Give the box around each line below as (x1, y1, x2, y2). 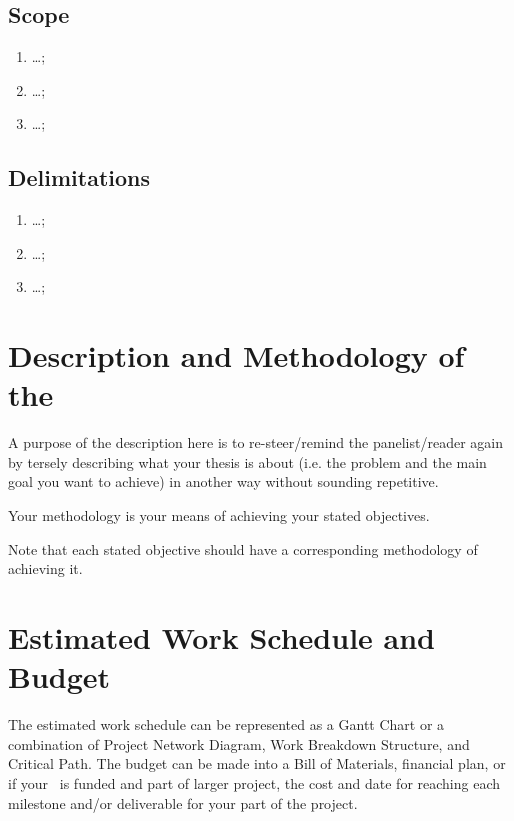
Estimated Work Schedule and (8, 617, 435, 658)
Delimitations (8, 162, 151, 193)
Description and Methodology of (8, 335, 465, 376)
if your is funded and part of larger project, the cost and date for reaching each (8, 772, 501, 793)
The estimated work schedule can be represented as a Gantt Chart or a (8, 714, 445, 735)
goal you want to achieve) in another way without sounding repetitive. (8, 471, 439, 492)
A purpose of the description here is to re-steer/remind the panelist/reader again (8, 432, 503, 453)
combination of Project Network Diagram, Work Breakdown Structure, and (8, 733, 470, 754)
